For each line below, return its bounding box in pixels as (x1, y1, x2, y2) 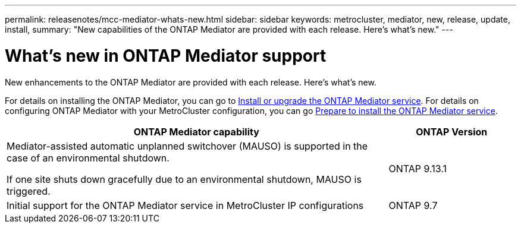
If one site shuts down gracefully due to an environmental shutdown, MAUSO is (7, 173, 362, 185)
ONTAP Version (416, 125, 488, 138)
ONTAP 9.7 (388, 199, 438, 211)
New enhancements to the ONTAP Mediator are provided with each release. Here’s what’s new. (5, 77, 376, 87)
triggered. (7, 185, 51, 197)
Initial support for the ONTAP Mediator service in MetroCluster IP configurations (7, 199, 364, 211)
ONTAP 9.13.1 (388, 162, 447, 175)
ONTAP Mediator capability (133, 125, 259, 138)
